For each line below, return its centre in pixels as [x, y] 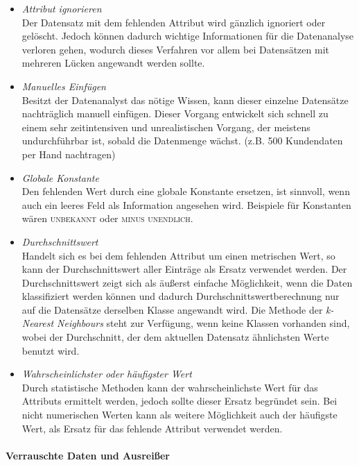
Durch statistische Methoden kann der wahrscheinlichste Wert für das [170, 387]
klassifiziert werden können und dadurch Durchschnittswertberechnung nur [181, 296]
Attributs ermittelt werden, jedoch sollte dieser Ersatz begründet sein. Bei [179, 401]
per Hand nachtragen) [69, 154]
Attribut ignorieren [62, 8]
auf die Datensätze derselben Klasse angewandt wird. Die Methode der [172, 309]
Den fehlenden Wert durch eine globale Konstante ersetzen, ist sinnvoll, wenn [186, 191]
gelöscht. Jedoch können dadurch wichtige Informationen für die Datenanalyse [188, 36]
